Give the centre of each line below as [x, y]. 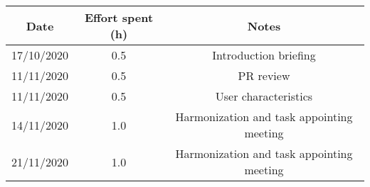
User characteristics [264, 96]
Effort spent [119, 17]
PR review [264, 75]
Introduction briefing [264, 55]
